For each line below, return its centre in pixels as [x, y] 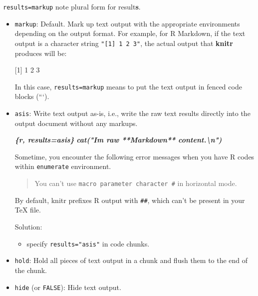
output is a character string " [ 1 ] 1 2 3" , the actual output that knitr [124, 43]
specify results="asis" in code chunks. [88, 243]
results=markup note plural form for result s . [72, 6]
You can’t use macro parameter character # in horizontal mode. [136, 183]
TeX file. [28, 210]
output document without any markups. [76, 123]
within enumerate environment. [63, 166]
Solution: [28, 226]
